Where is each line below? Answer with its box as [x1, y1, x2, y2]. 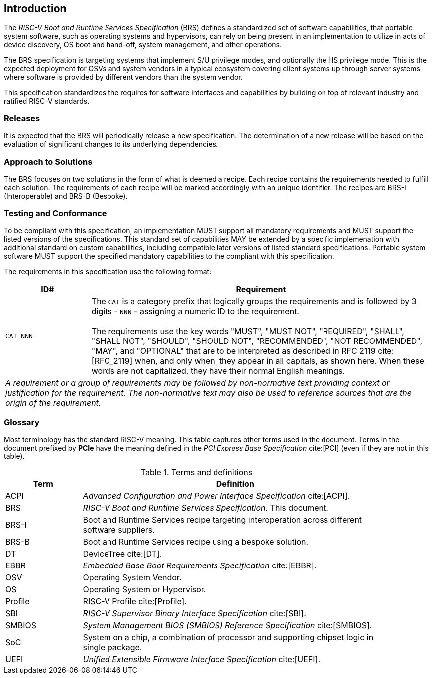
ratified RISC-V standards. [4, 97, 90, 106]
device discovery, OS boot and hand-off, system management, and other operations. [4, 40, 282, 49]
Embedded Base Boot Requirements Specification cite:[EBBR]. [83, 561, 317, 571]
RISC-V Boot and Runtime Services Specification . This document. [83, 503, 328, 513]
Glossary [4, 417, 40, 428]
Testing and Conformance [4, 208, 107, 219]
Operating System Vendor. [83, 572, 182, 583]
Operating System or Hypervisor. [83, 584, 206, 595]
